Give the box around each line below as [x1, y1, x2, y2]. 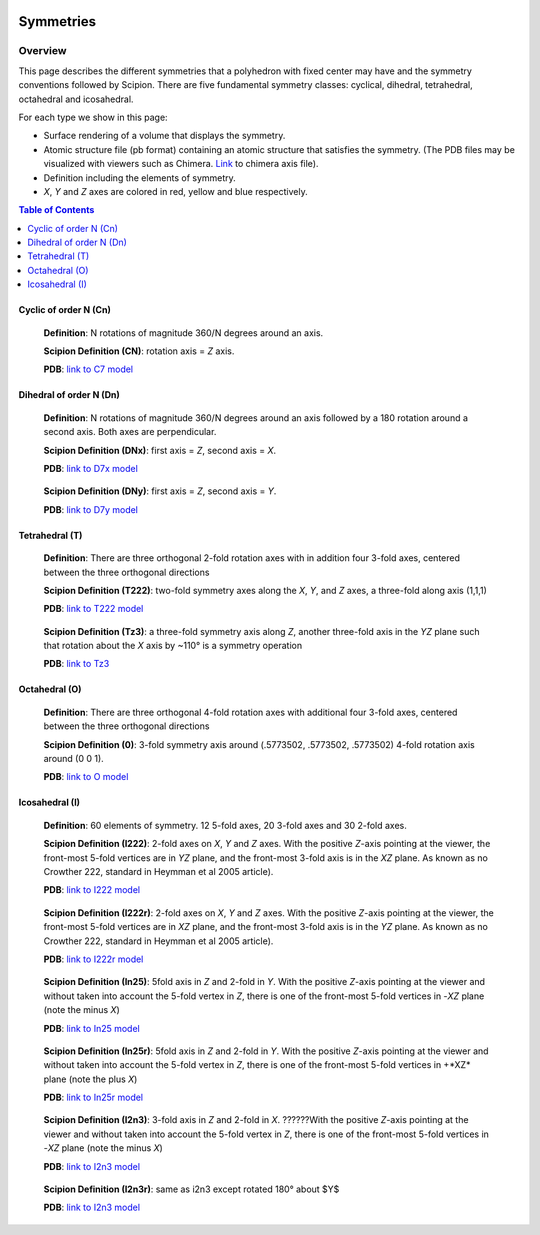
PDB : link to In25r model [43, 1091, 144, 1104]
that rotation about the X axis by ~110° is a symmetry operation [43, 640, 303, 652]
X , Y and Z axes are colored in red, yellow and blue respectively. [43, 185, 309, 197]
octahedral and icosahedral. [18, 93, 134, 105]
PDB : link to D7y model [43, 503, 139, 515]
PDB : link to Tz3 [43, 658, 110, 670]
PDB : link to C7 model [43, 363, 134, 375]
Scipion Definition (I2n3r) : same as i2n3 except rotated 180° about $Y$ [43, 1183, 340, 1195]
